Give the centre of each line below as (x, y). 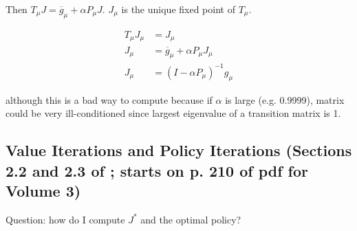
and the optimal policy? (191, 219)
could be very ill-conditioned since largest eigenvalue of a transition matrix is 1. (173, 113)
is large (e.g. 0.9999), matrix (285, 99)
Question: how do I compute (65, 219)
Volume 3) (43, 191)
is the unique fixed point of (178, 9)
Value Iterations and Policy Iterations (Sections (179, 150)
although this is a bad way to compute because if (109, 99)
